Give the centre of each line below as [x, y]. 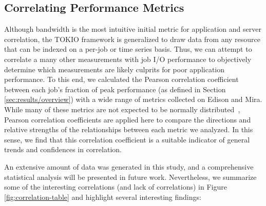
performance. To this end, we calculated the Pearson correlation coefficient [121, 79]
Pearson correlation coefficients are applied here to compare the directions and [128, 119]
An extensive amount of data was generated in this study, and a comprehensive [129, 166]
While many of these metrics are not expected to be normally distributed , [122, 109]
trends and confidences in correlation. [63, 149]
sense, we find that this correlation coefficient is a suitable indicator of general [127, 139]
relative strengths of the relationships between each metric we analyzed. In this [129, 129]
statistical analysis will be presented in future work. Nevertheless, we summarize [130, 177]
